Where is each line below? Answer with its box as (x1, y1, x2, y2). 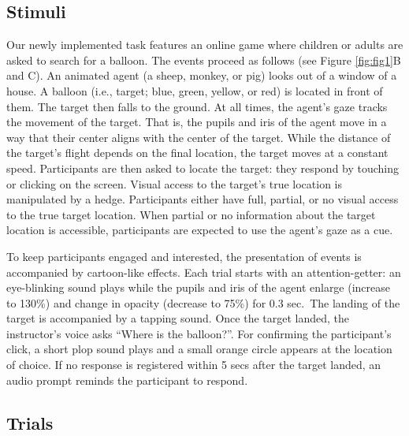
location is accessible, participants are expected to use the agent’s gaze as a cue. (6, 222, 393, 238)
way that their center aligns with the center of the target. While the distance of (6, 129, 391, 145)
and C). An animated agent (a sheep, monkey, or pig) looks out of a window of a (6, 67, 397, 84)
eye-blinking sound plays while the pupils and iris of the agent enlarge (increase (6, 279, 391, 296)
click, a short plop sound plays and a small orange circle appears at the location (6, 341, 392, 357)
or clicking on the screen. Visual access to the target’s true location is (6, 175, 343, 192)
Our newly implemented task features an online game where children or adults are (6, 36, 403, 53)
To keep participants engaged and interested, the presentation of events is (6, 248, 362, 264)
